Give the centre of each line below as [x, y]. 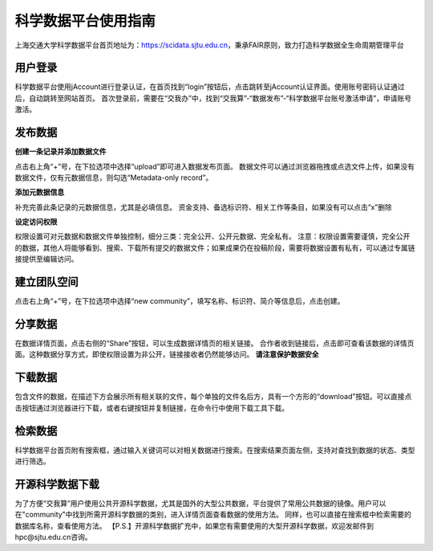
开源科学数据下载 [57, 484]
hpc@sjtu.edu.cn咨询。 [53, 537]
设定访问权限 [36, 222]
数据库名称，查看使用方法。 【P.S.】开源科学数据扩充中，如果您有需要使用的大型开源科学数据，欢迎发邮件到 [194, 525]
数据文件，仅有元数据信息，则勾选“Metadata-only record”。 [114, 178]
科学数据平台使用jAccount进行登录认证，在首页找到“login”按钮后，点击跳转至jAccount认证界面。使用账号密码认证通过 [210, 87]
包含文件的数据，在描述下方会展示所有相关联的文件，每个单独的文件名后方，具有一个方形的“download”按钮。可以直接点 [213, 397]
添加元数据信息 [39, 192]
